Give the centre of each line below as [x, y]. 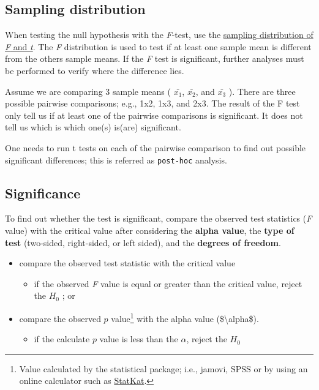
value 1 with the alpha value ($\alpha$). [185, 317]
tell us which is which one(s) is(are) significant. [93, 127]
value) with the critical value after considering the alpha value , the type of [150, 230]
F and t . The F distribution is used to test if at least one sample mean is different [158, 46]
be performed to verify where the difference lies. [95, 70]
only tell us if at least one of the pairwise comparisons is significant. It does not [154, 115]
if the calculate [62, 339]
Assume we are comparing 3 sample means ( [88, 91]
